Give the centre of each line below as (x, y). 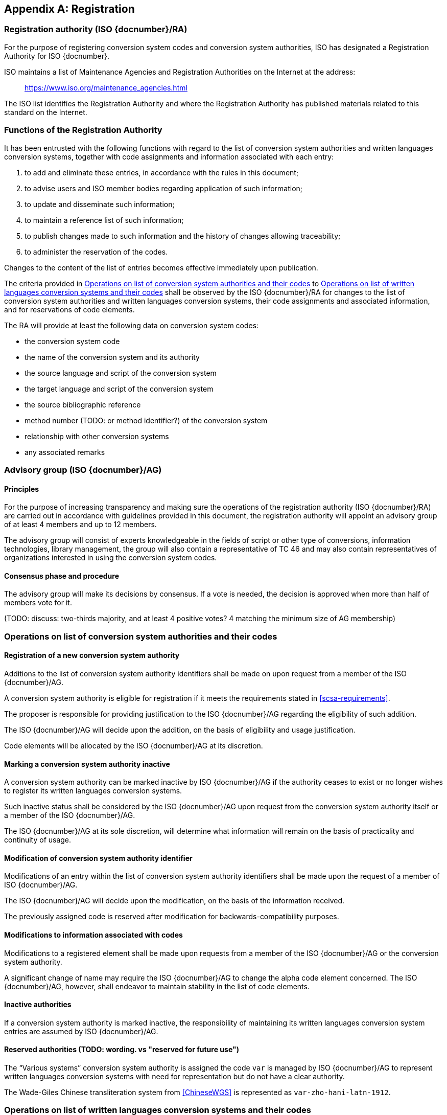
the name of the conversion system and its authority (112, 357)
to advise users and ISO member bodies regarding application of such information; (164, 188)
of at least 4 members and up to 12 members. (80, 525)
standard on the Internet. (46, 112)
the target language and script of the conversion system (119, 389)
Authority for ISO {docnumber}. (57, 56)
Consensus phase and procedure (62, 576)
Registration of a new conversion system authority (92, 655)
